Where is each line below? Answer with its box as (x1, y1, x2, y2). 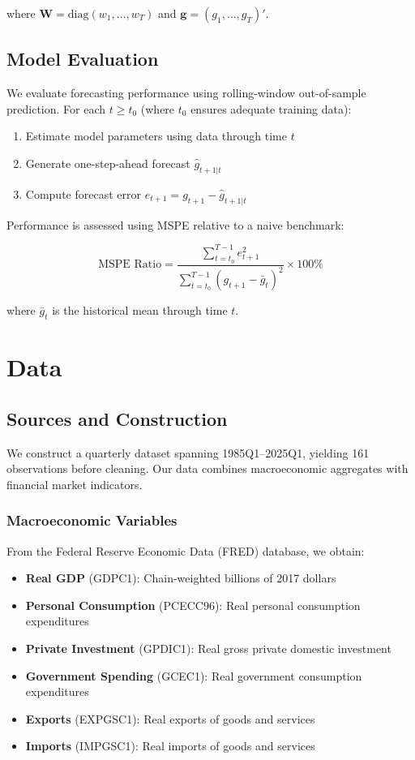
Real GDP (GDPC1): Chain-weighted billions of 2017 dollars (25, 569, 336, 586)
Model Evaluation (6, 46, 159, 71)
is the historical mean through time (52, 302, 228, 319)
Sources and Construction (6, 406, 228, 431)
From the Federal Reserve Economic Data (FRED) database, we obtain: (6, 542, 365, 559)
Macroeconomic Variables (6, 510, 178, 530)
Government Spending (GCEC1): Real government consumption (25, 667, 362, 684)
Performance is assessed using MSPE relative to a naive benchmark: (6, 216, 344, 233)
